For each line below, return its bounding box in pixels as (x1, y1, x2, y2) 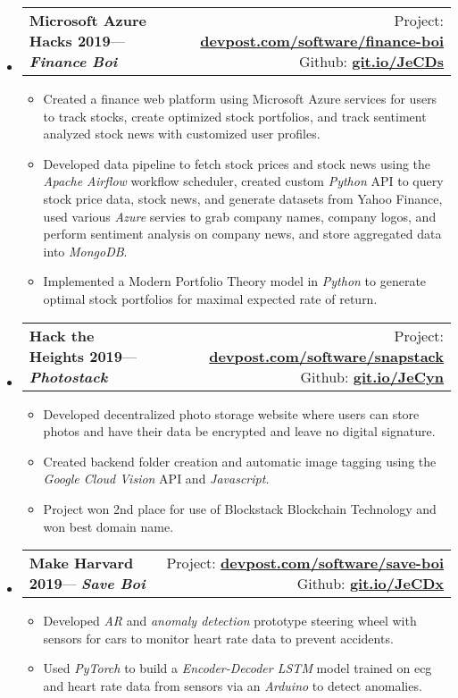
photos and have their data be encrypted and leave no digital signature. (43, 422, 436, 441)
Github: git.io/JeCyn (300, 366, 444, 387)
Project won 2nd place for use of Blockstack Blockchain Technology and (43, 499, 437, 517)
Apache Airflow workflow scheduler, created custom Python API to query (43, 172, 444, 190)
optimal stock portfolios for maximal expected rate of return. (43, 289, 378, 307)
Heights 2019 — (29, 345, 137, 366)
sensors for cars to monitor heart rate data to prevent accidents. (43, 628, 394, 647)
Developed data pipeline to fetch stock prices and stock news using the (43, 154, 431, 172)
